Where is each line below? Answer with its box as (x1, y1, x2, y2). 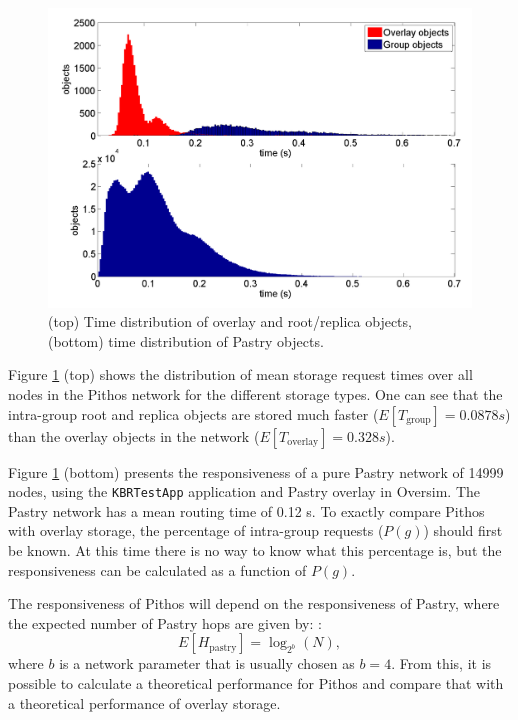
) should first (423, 520, 503, 541)
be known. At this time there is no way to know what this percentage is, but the (8, 540, 502, 561)
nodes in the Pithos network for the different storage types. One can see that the (8, 384, 503, 405)
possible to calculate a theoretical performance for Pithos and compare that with (8, 673, 504, 694)
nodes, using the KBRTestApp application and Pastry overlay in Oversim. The (8, 481, 481, 502)
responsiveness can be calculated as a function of (8, 559, 307, 580)
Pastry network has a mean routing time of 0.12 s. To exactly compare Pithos (8, 500, 485, 521)
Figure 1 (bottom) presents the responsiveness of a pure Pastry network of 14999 (8, 461, 504, 482)
